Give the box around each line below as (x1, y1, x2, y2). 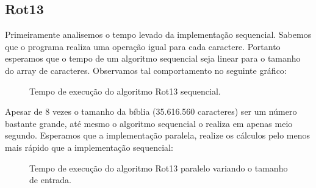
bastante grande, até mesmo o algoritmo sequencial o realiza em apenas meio (5, 117, 293, 129)
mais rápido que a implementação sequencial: (5, 140, 173, 153)
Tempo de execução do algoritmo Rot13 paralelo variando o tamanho (29, 161, 288, 174)
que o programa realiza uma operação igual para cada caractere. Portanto (5, 40, 281, 52)
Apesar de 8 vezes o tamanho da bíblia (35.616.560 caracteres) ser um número (5, 105, 297, 118)
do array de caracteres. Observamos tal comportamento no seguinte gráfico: (5, 63, 287, 76)
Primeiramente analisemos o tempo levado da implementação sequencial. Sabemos (5, 28, 312, 41)
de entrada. (29, 173, 71, 186)
